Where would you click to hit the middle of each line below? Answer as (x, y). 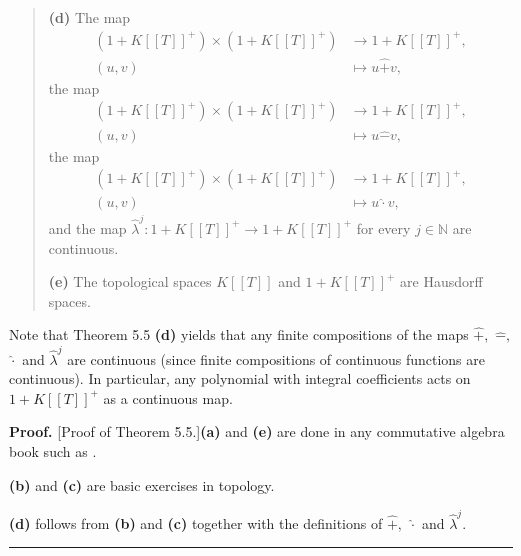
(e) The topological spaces (130, 281)
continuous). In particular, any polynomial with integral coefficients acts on (240, 378)
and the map (87, 227)
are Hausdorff (441, 281)
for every (383, 227)
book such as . (53, 450)
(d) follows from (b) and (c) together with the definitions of (196, 522)
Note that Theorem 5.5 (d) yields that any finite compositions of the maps (239, 334)
